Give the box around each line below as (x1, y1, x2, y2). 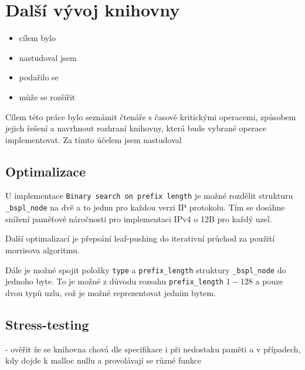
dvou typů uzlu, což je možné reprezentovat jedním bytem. (5, 286, 216, 298)
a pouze (255, 275, 283, 287)
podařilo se (19, 71, 59, 83)
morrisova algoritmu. (5, 243, 80, 256)
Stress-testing (5, 315, 89, 333)
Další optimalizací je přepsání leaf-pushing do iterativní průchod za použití (5, 232, 275, 245)
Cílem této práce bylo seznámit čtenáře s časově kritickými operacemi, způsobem (5, 110, 296, 123)
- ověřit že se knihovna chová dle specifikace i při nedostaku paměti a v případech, (5, 342, 301, 355)
